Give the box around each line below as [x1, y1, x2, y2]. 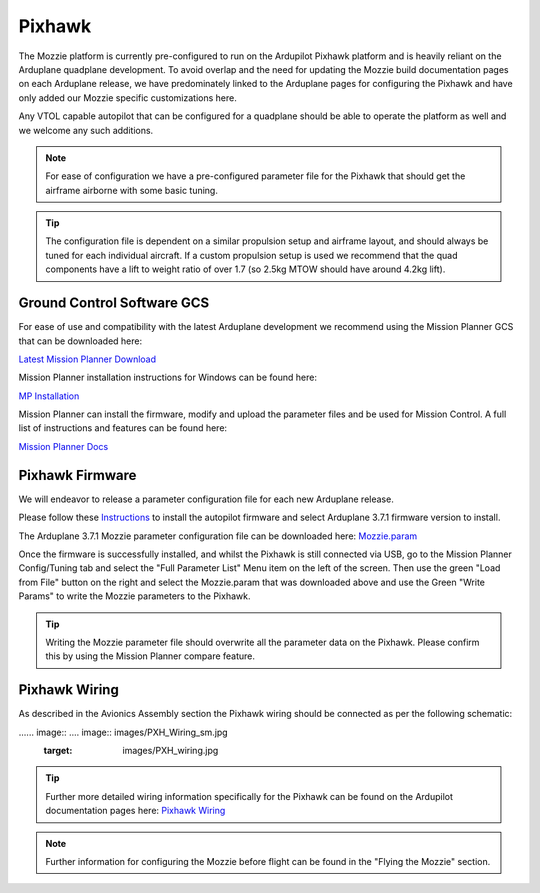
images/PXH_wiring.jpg [122, 744, 219, 756]
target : [43, 744, 73, 756]
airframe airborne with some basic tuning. [45, 184, 219, 196]
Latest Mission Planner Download [18, 353, 157, 365]
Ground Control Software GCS [18, 295, 210, 312]
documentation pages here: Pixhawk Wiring [45, 805, 226, 817]
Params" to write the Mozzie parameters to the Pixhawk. [18, 590, 251, 602]
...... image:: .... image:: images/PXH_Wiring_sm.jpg [18, 726, 229, 738]
